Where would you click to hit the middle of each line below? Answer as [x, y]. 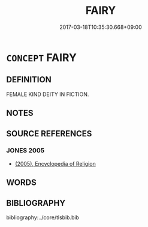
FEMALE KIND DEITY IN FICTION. [48, 94]
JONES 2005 [25, 151]
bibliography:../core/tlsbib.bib [43, 217]
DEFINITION [29, 80]
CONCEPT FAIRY [41, 57]
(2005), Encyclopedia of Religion [55, 163]
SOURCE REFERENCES [49, 134]
